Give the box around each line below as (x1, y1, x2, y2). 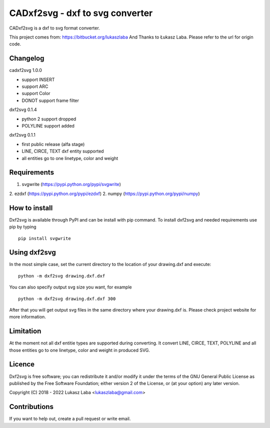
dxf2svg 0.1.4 (9, 106, 37, 112)
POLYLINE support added (21, 122, 75, 128)
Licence (9, 360, 35, 368)
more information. (9, 314, 46, 320)
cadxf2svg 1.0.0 (9, 67, 42, 73)
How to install (9, 203, 53, 212)
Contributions (9, 402, 53, 411)
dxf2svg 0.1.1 (9, 132, 36, 138)
